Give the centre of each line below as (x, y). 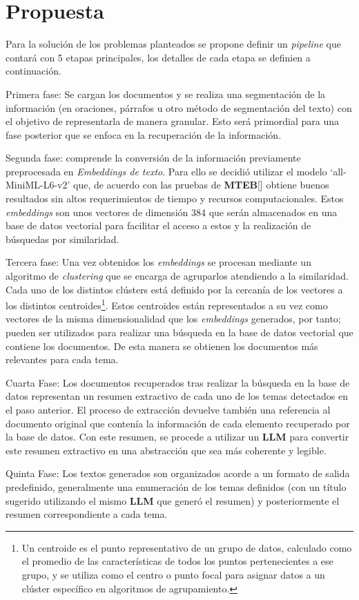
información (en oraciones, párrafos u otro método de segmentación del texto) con (179, 107)
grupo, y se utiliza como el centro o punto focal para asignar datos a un (173, 574)
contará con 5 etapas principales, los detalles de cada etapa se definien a (158, 57)
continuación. (33, 71)
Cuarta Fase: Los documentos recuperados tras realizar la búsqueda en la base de (178, 382)
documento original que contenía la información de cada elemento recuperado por (178, 423)
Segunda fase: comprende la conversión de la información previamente (153, 158)
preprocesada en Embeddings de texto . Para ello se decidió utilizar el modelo (166, 171)
